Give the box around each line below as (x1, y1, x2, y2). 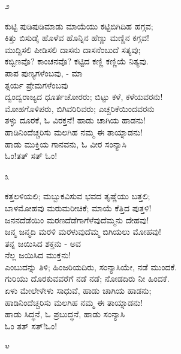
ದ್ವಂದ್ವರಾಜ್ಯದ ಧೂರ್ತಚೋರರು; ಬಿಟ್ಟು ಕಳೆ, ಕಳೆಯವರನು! (5, 90, 163, 103)
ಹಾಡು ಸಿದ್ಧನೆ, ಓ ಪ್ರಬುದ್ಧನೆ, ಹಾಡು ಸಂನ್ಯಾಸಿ (5, 308, 125, 320)
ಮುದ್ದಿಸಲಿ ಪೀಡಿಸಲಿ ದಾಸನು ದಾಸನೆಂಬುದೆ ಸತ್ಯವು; (5, 43, 141, 55)
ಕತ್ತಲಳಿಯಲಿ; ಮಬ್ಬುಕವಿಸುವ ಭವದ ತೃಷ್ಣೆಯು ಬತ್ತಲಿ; (5, 190, 150, 202)
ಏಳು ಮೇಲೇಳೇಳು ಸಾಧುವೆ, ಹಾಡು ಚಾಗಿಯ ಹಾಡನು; (5, 284, 152, 297)
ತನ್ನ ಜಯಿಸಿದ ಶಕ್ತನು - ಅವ (5, 237, 81, 249)
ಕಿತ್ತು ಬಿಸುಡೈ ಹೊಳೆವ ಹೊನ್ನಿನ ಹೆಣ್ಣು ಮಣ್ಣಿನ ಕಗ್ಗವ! (5, 31, 149, 44)
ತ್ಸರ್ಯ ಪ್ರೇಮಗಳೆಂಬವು (5, 78, 68, 91)
